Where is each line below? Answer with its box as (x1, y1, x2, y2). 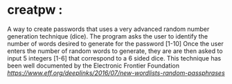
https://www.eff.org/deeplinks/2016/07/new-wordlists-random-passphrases (7, 68, 225, 77)
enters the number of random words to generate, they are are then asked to (7, 47, 223, 55)
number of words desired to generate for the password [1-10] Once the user (7, 39, 224, 48)
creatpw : (7, 2, 63, 18)
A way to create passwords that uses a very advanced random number (7, 25, 210, 33)
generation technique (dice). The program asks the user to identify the (7, 32, 208, 40)
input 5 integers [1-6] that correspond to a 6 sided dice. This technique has (7, 54, 222, 62)
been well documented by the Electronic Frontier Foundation (7, 61, 180, 70)
